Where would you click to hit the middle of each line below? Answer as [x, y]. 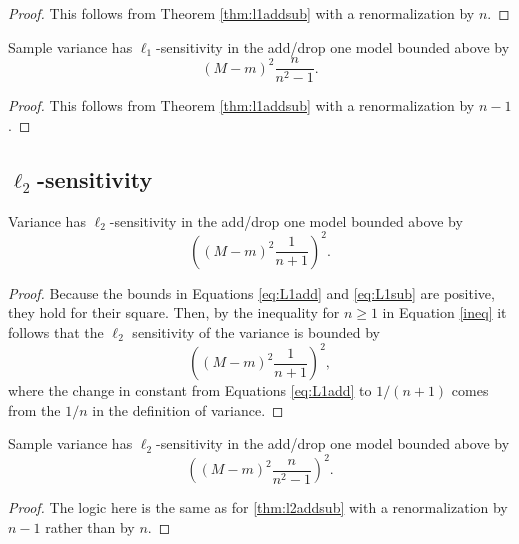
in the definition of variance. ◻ [188, 409]
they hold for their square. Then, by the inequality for [174, 312]
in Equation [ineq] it [444, 312]
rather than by [90, 526]
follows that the [56, 331]
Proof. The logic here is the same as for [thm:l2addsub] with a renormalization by [258, 507]
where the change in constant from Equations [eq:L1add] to [190, 390]
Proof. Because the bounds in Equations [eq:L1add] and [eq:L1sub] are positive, [251, 292]
